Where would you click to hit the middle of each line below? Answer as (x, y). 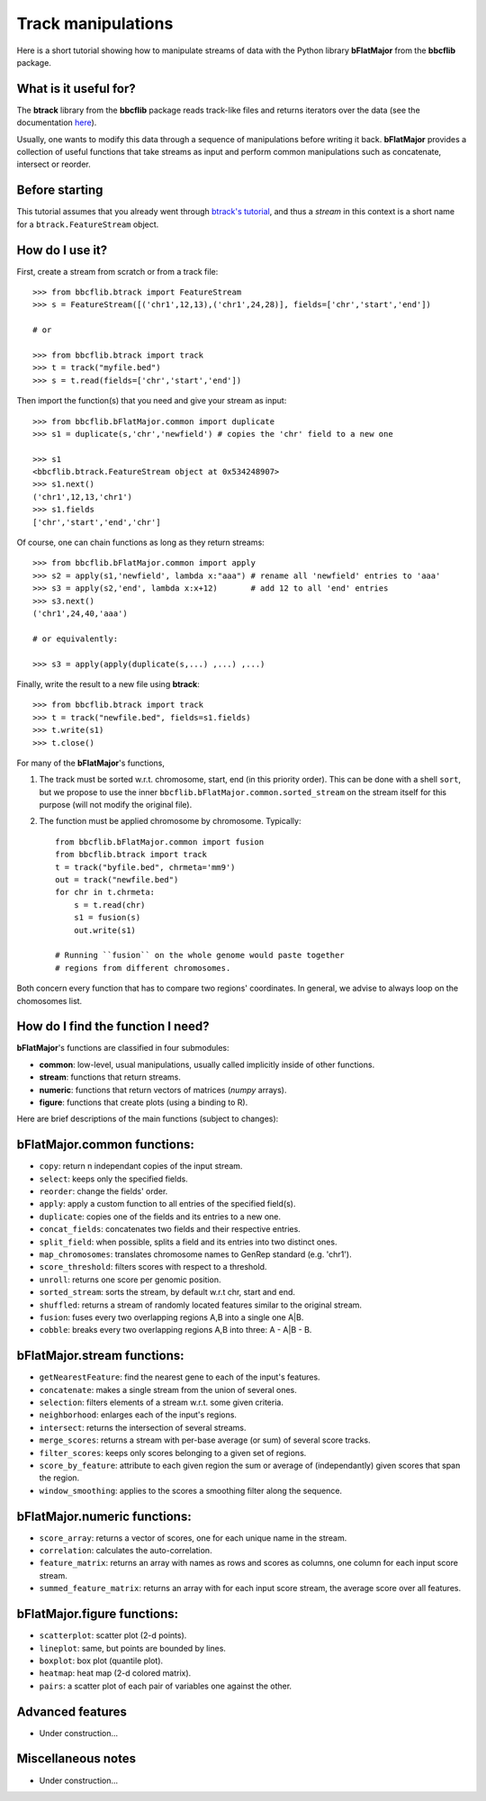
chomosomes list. (49, 1000)
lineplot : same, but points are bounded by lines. (133, 1648)
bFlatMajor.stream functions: (100, 1356)
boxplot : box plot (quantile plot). (101, 1661)
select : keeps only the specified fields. (113, 1179)
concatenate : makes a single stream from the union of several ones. (168, 1389)
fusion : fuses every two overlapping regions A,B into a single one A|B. (171, 1317)
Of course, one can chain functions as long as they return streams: (140, 543)
